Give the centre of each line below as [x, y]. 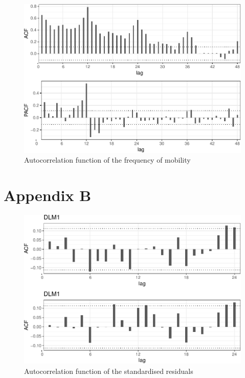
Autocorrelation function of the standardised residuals [109, 371]
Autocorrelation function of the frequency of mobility [107, 160]
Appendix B [48, 195]
